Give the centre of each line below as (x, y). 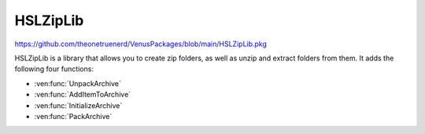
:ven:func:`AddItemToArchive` (83, 95)
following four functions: (54, 69)
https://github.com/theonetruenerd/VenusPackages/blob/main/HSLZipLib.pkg (141, 44)
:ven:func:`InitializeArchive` (78, 105)
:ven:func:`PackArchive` (73, 116)
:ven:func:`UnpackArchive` (78, 83)
